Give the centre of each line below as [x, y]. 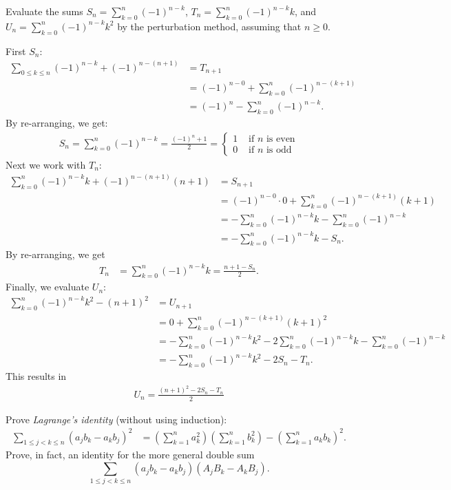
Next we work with [46, 164]
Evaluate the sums [44, 11]
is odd [279, 150]
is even [281, 139]
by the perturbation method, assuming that [209, 26]
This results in [36, 376]
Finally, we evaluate [48, 287]
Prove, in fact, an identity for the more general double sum [130, 455]
